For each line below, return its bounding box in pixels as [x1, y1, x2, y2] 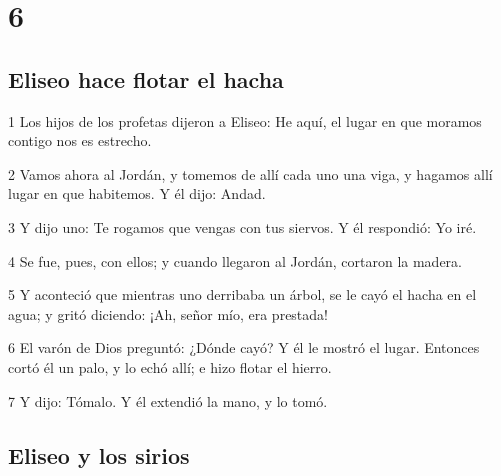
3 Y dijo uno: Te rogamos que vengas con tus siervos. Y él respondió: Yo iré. [8, 216, 477, 237]
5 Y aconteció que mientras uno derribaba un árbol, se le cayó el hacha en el [8, 284, 477, 305]
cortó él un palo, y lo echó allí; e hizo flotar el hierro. [8, 356, 332, 377]
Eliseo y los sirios [8, 439, 190, 470]
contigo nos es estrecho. [8, 130, 152, 151]
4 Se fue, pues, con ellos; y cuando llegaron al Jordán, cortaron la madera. [8, 250, 463, 271]
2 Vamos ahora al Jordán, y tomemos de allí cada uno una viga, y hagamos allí [8, 163, 493, 184]
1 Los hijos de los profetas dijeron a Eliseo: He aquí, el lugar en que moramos [8, 110, 482, 131]
